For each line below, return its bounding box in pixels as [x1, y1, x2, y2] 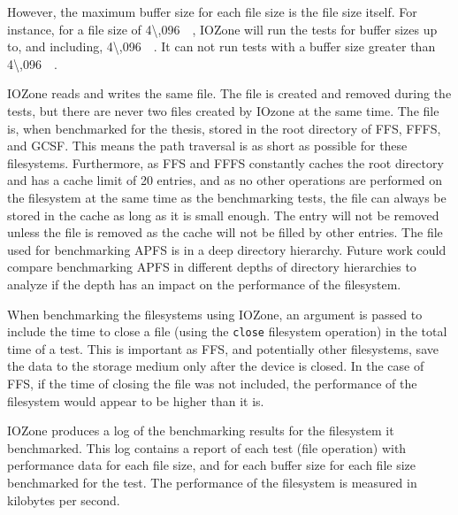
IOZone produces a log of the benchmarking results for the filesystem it [7, 421, 394, 440]
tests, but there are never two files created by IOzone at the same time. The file [7, 101, 439, 119]
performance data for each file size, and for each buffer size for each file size [7, 456, 416, 474]
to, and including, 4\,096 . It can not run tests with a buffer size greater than [7, 37, 436, 56]
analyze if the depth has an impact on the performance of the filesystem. [7, 274, 401, 293]
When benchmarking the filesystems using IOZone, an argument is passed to [7, 304, 423, 323]
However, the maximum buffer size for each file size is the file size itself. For [7, 3, 417, 20]
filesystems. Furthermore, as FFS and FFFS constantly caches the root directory [7, 153, 444, 172]
